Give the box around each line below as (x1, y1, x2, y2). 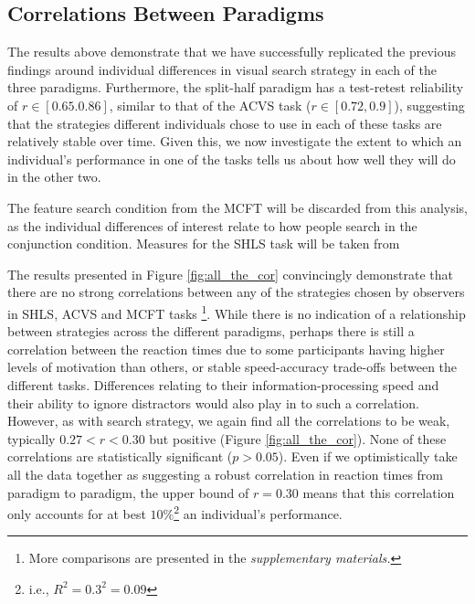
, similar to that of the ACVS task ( (109, 95, 311, 114)
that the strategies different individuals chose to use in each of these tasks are (7, 113, 442, 132)
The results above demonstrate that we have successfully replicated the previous (7, 42, 457, 61)
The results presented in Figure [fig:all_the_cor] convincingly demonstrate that (7, 264, 454, 283)
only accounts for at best (7, 503, 146, 523)
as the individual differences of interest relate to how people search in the (7, 216, 417, 235)
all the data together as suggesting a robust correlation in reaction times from (7, 464, 443, 483)
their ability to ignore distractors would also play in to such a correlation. (7, 393, 419, 412)
